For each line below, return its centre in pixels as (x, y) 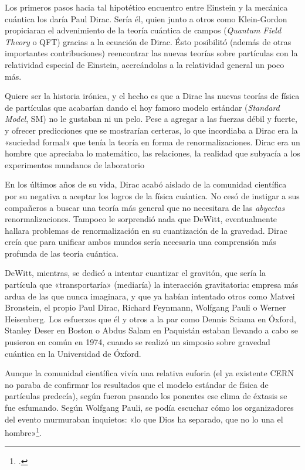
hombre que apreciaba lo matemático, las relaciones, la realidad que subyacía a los (152, 153)
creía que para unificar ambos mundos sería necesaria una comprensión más (140, 242)
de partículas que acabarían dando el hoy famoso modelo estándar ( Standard (142, 107)
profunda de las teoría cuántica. (62, 253)
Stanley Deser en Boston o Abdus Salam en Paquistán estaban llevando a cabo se (152, 330)
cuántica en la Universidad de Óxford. (73, 353)
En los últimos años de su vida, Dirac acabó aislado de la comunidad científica (146, 184)
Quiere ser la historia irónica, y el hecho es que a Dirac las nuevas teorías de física (152, 96)
